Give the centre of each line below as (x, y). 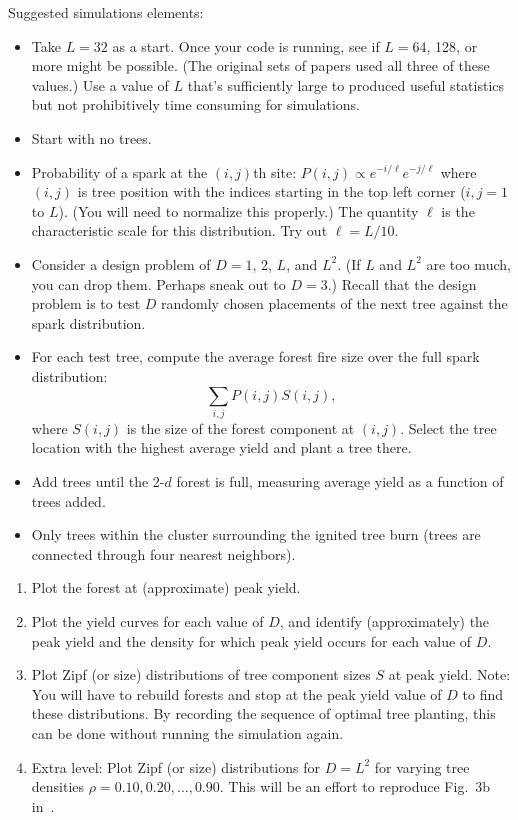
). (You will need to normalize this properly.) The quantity (238, 210)
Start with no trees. (91, 137)
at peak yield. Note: (449, 674)
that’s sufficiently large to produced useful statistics (346, 84)
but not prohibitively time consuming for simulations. (195, 104)
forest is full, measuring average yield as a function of (340, 481)
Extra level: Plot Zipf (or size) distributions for (175, 766)
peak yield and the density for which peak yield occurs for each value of (251, 640)
